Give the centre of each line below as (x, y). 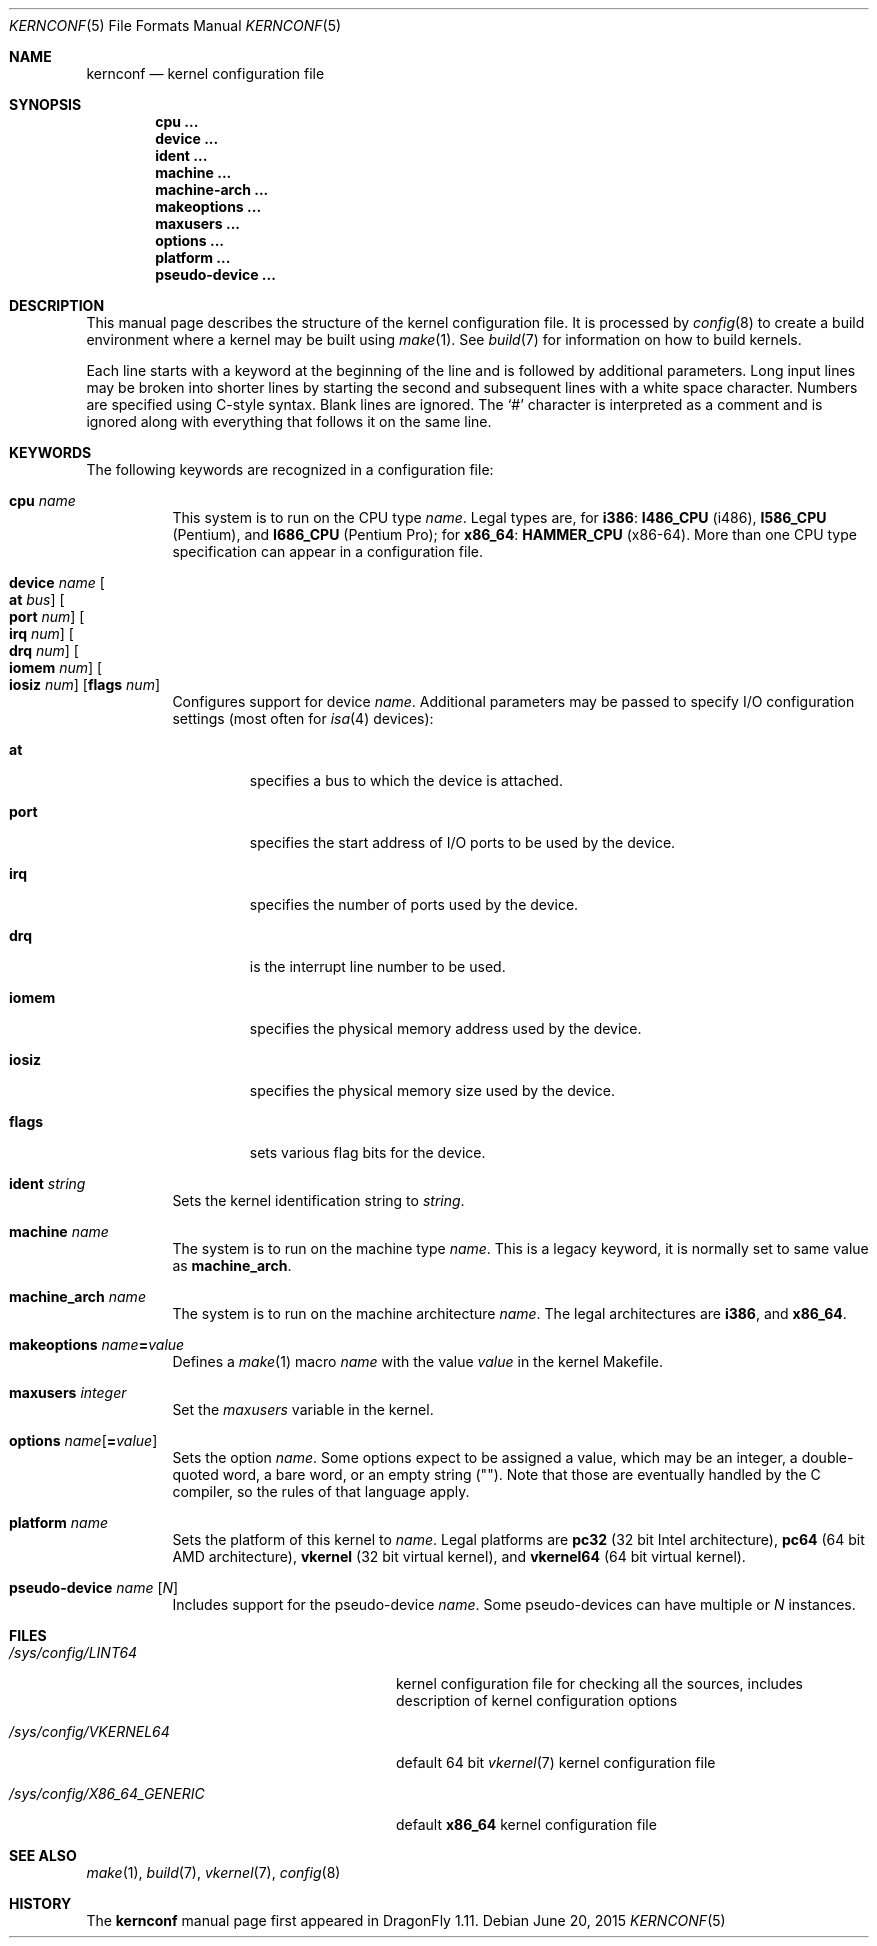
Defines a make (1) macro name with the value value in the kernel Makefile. (418, 1361)
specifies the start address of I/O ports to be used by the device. (462, 842)
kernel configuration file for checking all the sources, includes (599, 1683)
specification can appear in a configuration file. (327, 551)
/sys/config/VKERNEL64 (89, 1731)
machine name (59, 1231)
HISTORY (40, 1903)
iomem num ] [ (56, 667)
